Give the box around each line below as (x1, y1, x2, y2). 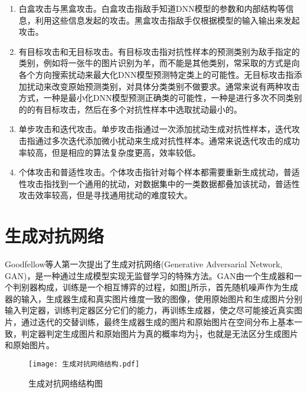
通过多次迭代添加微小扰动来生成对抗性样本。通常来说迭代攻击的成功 (35, 134, 300, 146)
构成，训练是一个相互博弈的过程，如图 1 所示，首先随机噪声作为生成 (37, 281, 298, 293)
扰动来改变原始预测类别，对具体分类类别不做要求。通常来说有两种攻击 (27, 80, 300, 92)
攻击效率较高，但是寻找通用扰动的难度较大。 (18, 189, 192, 201)
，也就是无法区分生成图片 (198, 327, 298, 339)
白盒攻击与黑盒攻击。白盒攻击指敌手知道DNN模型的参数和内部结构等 (18, 2, 286, 14)
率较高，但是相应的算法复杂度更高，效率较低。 (18, 146, 201, 158)
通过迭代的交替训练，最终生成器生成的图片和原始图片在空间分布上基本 (21, 316, 294, 327)
